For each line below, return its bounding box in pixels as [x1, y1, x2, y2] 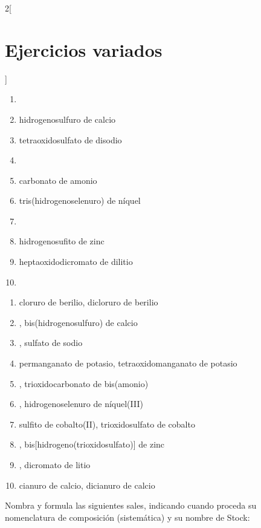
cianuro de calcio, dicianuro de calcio [19, 478, 155, 491]
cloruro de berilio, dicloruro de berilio [19, 296, 158, 308]
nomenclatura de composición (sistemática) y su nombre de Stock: [5, 510, 250, 523]
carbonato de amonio [19, 174, 97, 186]
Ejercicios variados [5, 37, 163, 62]
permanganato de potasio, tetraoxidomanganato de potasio [19, 357, 237, 370]
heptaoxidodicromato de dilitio [19, 255, 133, 268]
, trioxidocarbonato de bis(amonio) [19, 377, 149, 389]
